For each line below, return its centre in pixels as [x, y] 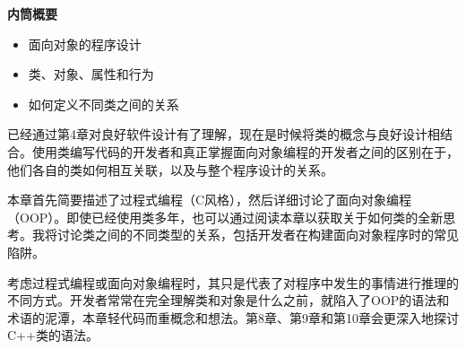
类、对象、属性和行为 [91, 74]
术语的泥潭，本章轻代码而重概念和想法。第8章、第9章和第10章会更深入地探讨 [233, 317]
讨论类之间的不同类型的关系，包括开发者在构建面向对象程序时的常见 [258, 235]
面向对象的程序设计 [85, 44]
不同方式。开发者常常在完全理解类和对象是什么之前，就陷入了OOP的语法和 [229, 300]
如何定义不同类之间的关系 [104, 104]
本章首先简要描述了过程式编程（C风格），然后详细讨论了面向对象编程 [210, 200]
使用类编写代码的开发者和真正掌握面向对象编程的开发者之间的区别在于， [245, 151]
